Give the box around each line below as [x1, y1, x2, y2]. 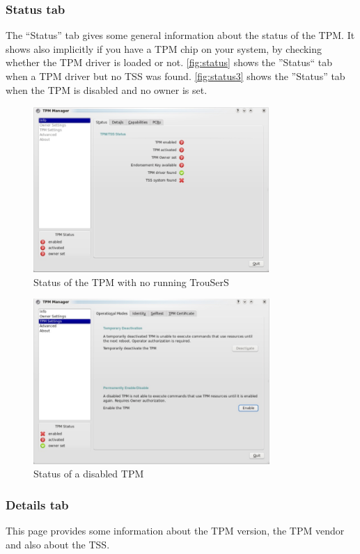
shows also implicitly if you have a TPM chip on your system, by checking [6, 41, 322, 56]
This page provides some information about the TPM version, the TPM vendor [6, 523, 345, 538]
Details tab [6, 496, 69, 513]
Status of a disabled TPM [33, 466, 144, 481]
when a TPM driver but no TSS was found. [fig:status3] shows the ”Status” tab [6, 69, 345, 83]
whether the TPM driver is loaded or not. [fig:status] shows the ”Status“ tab [6, 55, 333, 70]
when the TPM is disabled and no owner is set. [6, 82, 208, 97]
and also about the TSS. [6, 537, 110, 551]
